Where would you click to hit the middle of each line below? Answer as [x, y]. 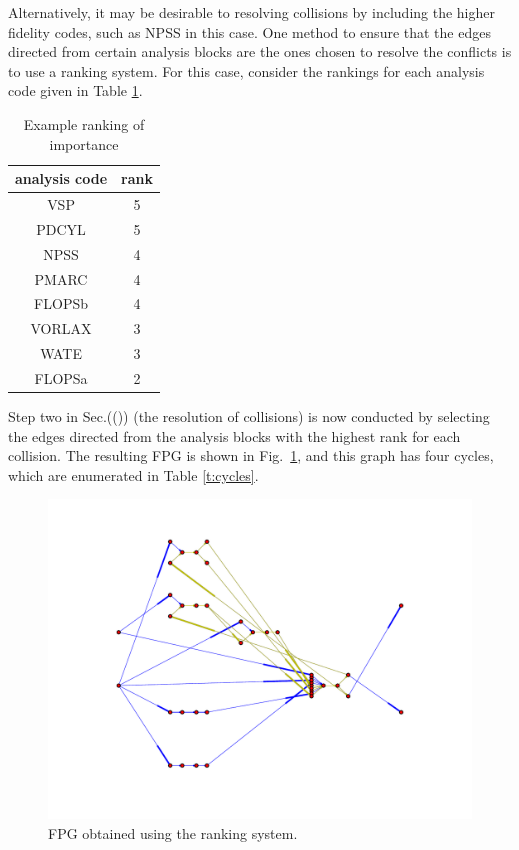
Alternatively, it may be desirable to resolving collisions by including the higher [252, 12]
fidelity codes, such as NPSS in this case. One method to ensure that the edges [249, 31]
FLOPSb [61, 303]
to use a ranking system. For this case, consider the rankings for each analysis [246, 70]
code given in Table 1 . [75, 90]
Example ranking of [84, 123]
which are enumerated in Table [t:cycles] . [133, 474]
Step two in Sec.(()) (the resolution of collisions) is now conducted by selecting [249, 416]
